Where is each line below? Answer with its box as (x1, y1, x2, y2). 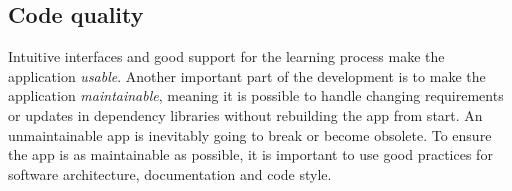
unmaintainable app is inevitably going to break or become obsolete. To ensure (8, 124, 492, 145)
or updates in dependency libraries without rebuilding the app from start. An (8, 104, 483, 125)
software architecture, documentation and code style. (8, 163, 332, 184)
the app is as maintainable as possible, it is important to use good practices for (8, 144, 493, 165)
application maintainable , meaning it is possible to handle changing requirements (8, 85, 504, 106)
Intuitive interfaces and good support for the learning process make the (8, 46, 445, 67)
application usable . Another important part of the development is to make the (8, 65, 486, 86)
